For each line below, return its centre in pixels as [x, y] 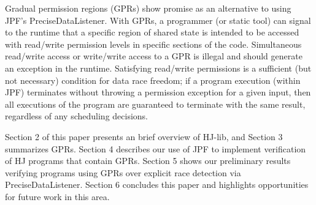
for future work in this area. [57, 196]
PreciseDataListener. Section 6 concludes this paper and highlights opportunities [157, 184]
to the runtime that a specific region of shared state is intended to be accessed [152, 32]
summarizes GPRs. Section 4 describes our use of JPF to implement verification [156, 148]
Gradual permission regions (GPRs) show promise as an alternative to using [148, 8]
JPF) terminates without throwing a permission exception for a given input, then [158, 92]
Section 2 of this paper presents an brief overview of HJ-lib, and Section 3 [144, 136]
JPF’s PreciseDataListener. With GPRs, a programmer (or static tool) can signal [158, 20]
